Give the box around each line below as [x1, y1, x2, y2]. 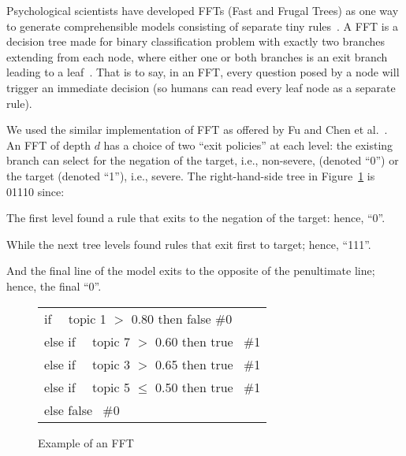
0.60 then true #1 [155, 332, 261, 350]
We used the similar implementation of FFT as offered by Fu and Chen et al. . [6, 121, 388, 138]
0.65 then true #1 [155, 354, 261, 373]
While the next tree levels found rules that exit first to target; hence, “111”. [6, 235, 371, 252]
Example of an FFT [38, 434, 134, 450]
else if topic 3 [44, 354, 130, 373]
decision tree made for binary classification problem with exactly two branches [6, 33, 385, 50]
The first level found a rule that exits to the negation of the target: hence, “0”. [6, 209, 386, 226]
